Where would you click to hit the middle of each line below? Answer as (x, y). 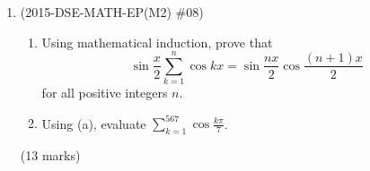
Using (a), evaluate (94, 123)
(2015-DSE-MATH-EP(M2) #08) (112, 12)
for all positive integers (105, 93)
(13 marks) (50, 155)
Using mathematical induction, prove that (157, 42)
